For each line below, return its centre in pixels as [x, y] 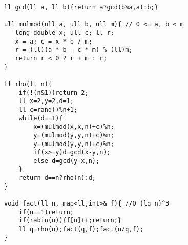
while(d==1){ [41, 118]
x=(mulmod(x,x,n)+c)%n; [74, 127]
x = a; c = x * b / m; [54, 41]
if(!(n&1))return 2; [54, 93]
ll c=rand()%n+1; [48, 109]
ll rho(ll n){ [28, 84]
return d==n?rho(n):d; [57, 178]
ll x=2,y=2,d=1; [46, 101]
